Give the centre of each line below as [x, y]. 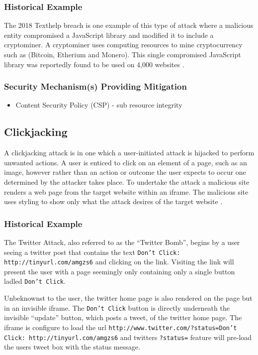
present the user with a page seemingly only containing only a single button [120, 271]
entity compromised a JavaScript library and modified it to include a [109, 35]
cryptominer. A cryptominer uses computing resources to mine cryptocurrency [123, 45]
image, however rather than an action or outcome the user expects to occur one [125, 172]
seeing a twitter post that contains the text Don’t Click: [92, 252]
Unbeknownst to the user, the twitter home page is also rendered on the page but [128, 298]
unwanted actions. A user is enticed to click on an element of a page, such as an [126, 162]
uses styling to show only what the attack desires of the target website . [113, 201]
